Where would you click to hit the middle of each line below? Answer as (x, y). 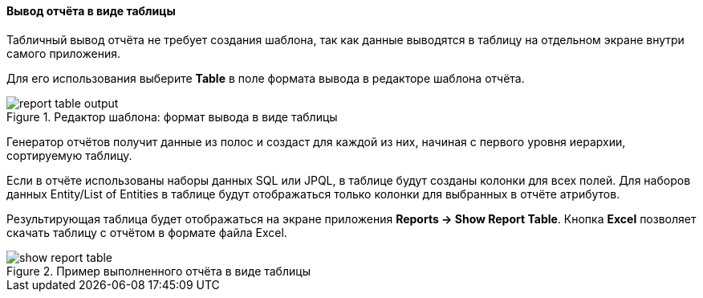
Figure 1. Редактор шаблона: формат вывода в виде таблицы (172, 116)
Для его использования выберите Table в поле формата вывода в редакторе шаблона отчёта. (266, 78)
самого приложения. (64, 53)
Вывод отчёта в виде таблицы (91, 11)
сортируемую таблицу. (69, 155)
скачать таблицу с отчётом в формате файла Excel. (147, 232)
